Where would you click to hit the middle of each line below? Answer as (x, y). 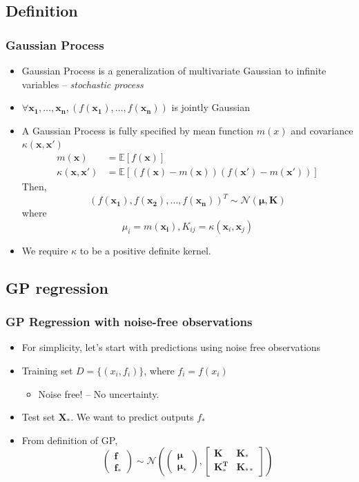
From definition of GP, (70, 440)
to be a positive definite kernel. (145, 250)
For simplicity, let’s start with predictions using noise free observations (171, 347)
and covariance (322, 130)
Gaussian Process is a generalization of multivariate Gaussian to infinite (174, 70)
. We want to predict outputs (132, 417)
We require (45, 250)
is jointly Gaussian (211, 107)
